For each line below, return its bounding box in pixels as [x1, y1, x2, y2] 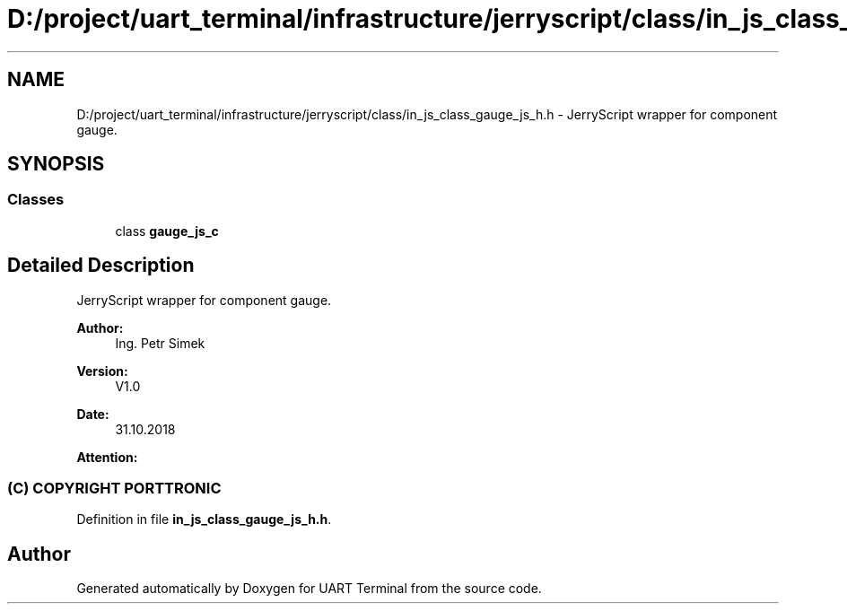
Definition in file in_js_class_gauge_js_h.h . [76, 511, 332, 528]
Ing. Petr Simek [115, 335, 205, 351]
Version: [76, 362, 128, 379]
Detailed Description [7, 254, 195, 277]
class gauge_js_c [115, 223, 219, 239]
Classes [7, 190, 65, 209]
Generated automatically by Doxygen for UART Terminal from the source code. [76, 580, 542, 597]
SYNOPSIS [7, 153, 105, 176]
